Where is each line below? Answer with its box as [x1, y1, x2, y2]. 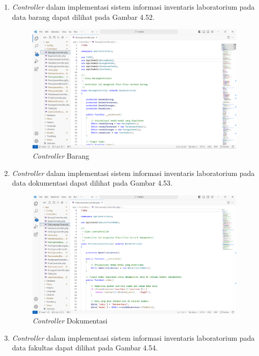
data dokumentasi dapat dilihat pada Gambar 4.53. [12, 177, 172, 188]
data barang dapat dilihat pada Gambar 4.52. [12, 11, 155, 22]
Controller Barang [32, 151, 90, 161]
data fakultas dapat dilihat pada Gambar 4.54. [12, 342, 158, 353]
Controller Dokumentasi [32, 315, 108, 326]
